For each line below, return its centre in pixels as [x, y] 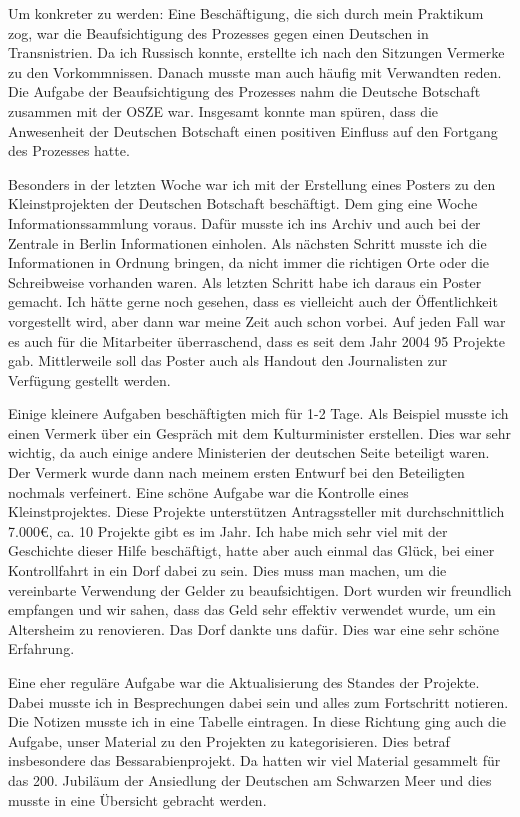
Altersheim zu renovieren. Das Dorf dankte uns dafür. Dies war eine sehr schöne [253, 628]
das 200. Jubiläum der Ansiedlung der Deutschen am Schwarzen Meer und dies [250, 779]
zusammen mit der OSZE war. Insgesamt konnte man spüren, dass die [223, 110]
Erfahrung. [41, 648]
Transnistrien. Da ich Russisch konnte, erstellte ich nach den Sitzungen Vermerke [256, 52]
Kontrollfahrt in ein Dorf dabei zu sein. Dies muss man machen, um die [227, 570]
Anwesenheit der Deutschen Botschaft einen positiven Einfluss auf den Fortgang [253, 130]
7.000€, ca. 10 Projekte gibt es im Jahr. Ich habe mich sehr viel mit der [228, 530]
